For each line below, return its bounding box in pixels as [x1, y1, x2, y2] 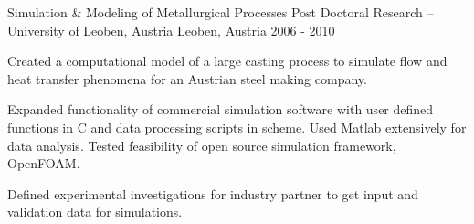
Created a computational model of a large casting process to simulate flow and [7, 51, 448, 70]
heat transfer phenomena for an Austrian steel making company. [7, 69, 367, 88]
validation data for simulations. [7, 202, 183, 221]
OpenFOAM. [7, 154, 80, 173]
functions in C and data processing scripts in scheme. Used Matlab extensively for [7, 117, 467, 136]
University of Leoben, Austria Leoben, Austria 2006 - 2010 [7, 20, 335, 39]
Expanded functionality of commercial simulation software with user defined [7, 100, 434, 119]
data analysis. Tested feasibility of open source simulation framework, [7, 135, 396, 155]
